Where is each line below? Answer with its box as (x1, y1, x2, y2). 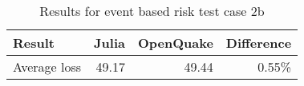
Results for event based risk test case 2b (39, 2, 265, 20)
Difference (225, 33, 292, 52)
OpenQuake (137, 33, 213, 52)
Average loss (13, 57, 82, 76)
